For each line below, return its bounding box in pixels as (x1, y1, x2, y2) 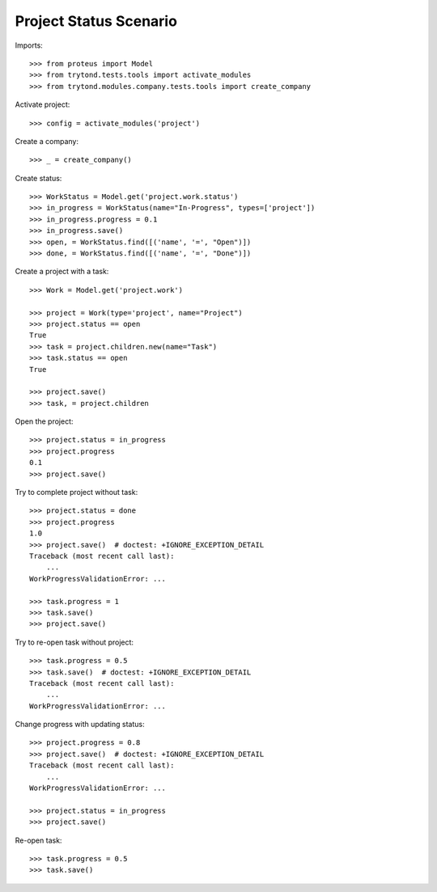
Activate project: (15, 99, 70, 109)
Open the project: (15, 416, 74, 426)
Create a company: (15, 136, 78, 146)
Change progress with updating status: (15, 720, 145, 729)
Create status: (15, 173, 62, 183)
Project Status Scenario (15, 12, 178, 30)
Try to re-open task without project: (15, 637, 134, 647)
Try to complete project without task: (15, 488, 138, 497)
